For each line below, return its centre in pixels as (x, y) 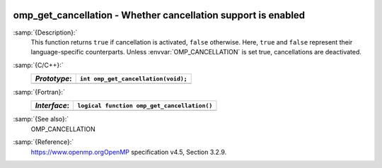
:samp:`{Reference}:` (44, 142)
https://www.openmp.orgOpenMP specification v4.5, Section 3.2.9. (129, 152)
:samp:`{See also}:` (41, 119)
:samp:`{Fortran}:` (39, 92)
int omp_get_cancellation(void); (133, 79)
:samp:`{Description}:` (45, 32)
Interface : (52, 106)
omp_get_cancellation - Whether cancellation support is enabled (159, 15)
